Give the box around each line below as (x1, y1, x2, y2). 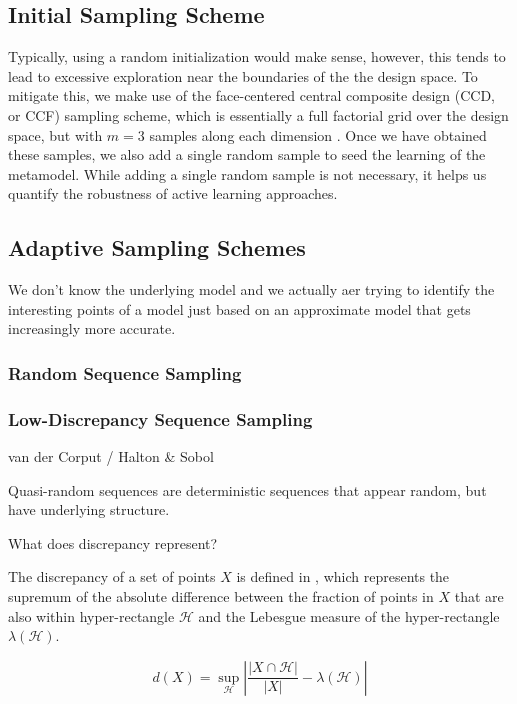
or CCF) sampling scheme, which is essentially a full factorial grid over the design (8, 104, 509, 125)
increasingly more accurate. (8, 318, 176, 339)
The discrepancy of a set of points (8, 566, 216, 587)
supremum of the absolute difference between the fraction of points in (8, 585, 434, 606)
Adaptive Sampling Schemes (8, 232, 306, 263)
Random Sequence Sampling (8, 360, 242, 385)
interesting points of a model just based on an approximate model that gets (8, 298, 471, 319)
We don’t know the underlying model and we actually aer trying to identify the (8, 279, 495, 300)
